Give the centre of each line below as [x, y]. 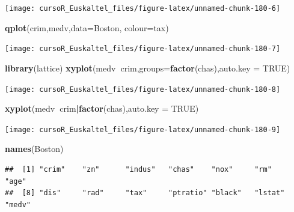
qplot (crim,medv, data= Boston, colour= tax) [87, 27]
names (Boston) [34, 149]
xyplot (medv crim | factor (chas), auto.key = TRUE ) [102, 108]
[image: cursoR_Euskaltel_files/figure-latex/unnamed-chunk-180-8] [143, 89]
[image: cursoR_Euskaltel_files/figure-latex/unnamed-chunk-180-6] [143, 8]
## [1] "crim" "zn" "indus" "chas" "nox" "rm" [138, 169]
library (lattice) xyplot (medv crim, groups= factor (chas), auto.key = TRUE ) [148, 68]
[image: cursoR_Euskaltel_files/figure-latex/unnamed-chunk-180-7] [143, 49]
